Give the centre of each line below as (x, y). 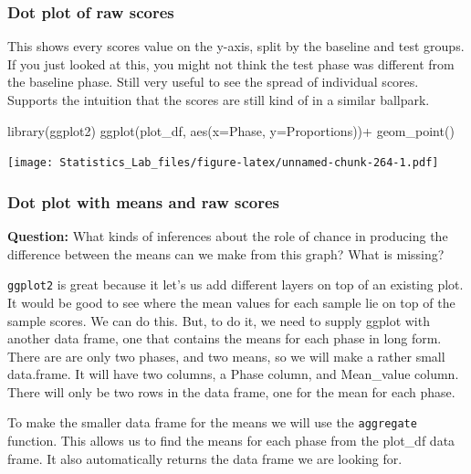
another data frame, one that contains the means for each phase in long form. (225, 338)
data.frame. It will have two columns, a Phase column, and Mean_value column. (233, 374)
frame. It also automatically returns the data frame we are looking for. (205, 458)
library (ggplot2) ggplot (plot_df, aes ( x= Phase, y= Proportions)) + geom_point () (231, 130)
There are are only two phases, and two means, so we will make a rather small (226, 356)
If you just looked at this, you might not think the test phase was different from (231, 63)
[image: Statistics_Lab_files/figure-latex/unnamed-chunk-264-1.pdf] (223, 163)
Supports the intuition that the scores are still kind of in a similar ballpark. (219, 100)
